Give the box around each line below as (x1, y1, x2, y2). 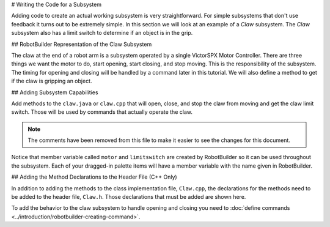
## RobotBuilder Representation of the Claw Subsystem (11, 40, 152, 48)
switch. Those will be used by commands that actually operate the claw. (11, 108, 193, 116)
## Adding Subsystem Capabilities (11, 89, 98, 96)
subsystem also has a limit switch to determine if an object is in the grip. (11, 29, 193, 37)
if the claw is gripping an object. (11, 77, 92, 85)
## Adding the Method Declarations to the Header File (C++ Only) (11, 173, 177, 180)
